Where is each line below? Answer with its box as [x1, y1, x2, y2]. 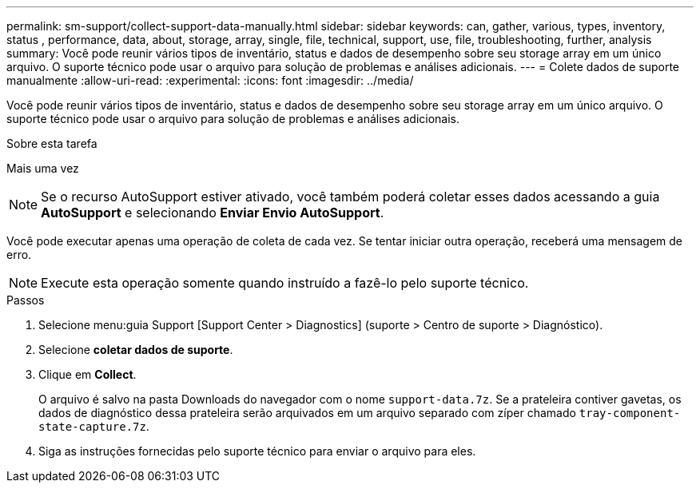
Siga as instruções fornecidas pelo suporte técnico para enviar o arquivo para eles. [38, 444, 476, 458]
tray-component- [579, 407, 681, 419]
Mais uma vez [6, 161, 79, 175]
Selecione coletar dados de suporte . [38, 343, 233, 356]
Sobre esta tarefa [6, 137, 97, 150]
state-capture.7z [38, 420, 146, 433]
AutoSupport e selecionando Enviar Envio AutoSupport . [41, 205, 384, 221]
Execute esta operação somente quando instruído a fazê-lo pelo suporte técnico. [41, 275, 529, 291]
